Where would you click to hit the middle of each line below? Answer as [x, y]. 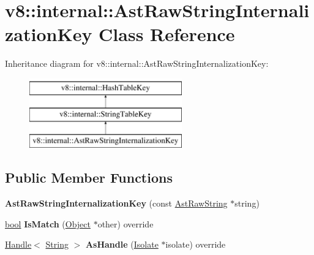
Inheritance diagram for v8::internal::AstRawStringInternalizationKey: [137, 63]
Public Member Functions [89, 177]
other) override [125, 223]
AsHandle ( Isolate [122, 244]
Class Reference [167, 34]
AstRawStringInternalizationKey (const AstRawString [116, 203]
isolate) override [196, 244]
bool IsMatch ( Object [48, 223]
